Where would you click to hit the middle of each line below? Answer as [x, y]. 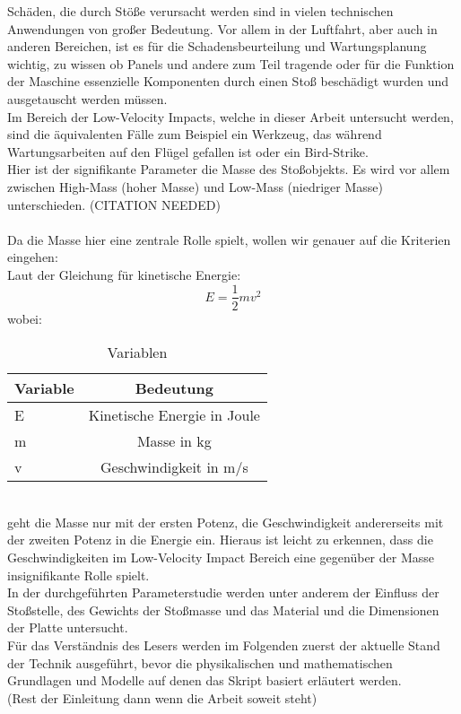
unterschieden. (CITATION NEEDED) [114, 204]
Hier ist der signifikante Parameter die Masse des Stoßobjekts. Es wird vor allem [229, 169]
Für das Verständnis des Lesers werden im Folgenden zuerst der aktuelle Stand [224, 644]
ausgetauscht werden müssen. [87, 98]
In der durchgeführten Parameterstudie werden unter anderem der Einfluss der [223, 592]
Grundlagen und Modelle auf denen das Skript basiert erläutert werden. [204, 680]
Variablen [137, 353]
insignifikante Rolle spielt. [78, 575]
